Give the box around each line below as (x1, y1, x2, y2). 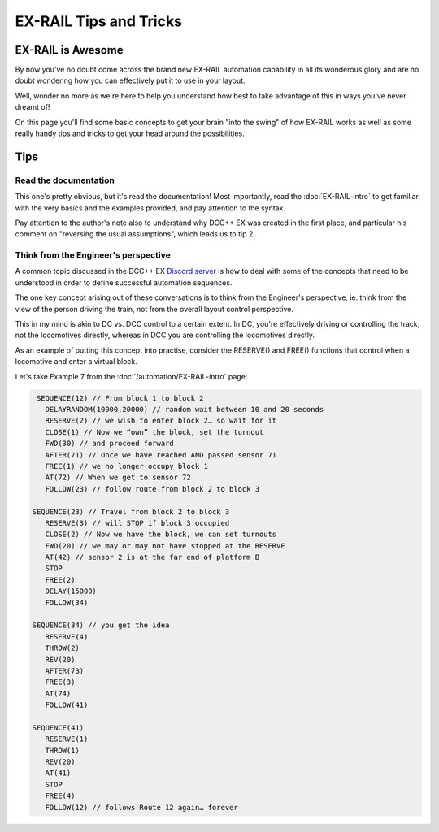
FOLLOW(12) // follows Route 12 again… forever (45, 803, 239, 812)
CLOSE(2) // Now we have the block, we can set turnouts (45, 530, 277, 539)
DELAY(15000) (45, 587, 98, 596)
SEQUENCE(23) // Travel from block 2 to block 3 (32, 507, 230, 516)
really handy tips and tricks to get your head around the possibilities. (15, 128, 245, 138)
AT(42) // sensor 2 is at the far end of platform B (45, 552, 260, 562)
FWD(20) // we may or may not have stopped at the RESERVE (45, 541, 285, 550)
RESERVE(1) (45, 734, 89, 743)
